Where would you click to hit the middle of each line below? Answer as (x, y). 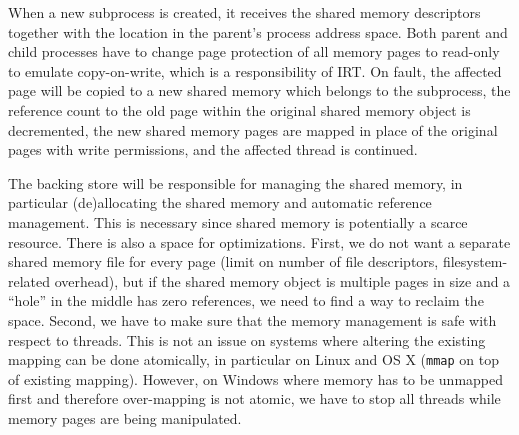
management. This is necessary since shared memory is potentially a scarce (238, 221)
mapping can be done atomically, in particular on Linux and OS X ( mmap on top (253, 359)
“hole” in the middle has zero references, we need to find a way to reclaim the (246, 300)
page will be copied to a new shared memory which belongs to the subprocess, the (259, 90)
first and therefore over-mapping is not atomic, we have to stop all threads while (254, 398)
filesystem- (475, 261)
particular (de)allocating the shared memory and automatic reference (220, 202)
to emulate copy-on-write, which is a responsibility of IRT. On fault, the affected (255, 70)
